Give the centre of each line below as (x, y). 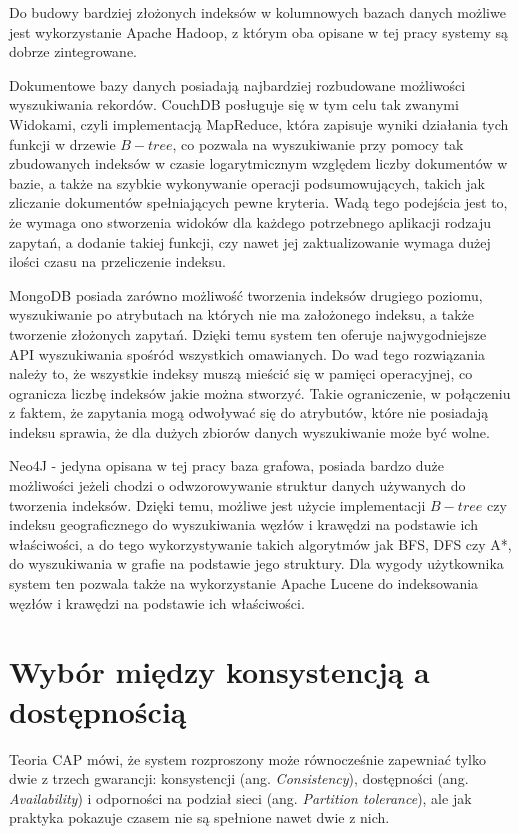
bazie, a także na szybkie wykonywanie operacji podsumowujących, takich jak (247, 182)
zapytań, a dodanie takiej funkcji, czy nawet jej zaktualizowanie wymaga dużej (250, 241)
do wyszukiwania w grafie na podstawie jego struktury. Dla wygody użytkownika (256, 563)
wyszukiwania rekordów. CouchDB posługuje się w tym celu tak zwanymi (234, 104)
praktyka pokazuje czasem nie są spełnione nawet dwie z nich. (199, 817)
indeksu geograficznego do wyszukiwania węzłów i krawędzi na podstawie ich (243, 524)
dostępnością (98, 710)
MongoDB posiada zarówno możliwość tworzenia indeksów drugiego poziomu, (246, 294)
